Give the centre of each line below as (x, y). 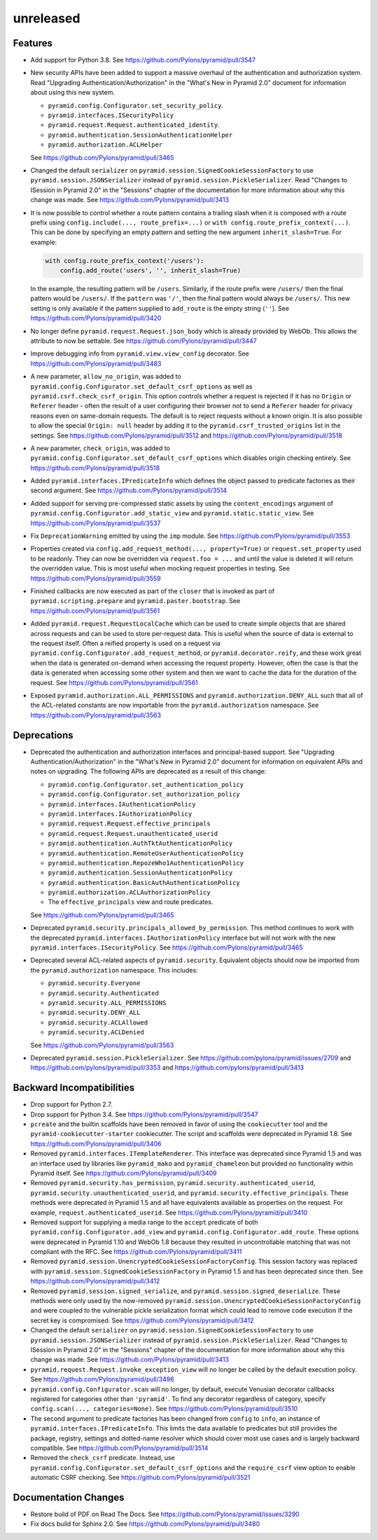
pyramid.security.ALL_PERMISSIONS (107, 1002)
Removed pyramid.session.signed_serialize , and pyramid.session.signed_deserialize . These (185, 1291)
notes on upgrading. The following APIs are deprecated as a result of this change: (148, 771)
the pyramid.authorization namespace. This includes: (114, 970)
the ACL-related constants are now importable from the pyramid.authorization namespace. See (175, 705)
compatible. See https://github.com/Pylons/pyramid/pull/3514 (119, 1447)
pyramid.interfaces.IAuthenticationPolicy (122, 804)
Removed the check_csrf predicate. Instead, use (103, 1458)
